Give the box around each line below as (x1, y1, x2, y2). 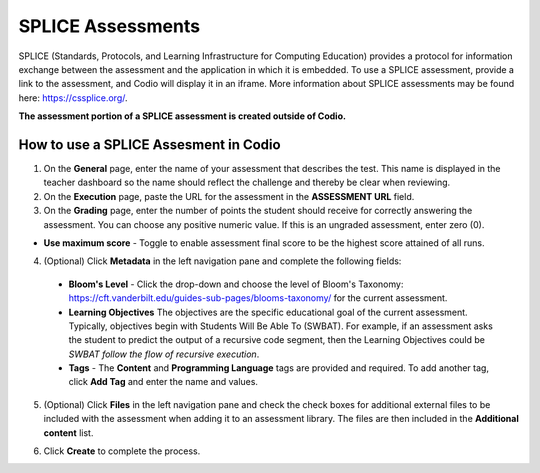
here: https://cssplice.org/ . (18, 91, 129, 104)
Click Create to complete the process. (43, 445, 201, 457)
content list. (43, 426, 94, 439)
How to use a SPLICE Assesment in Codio (18, 136, 281, 153)
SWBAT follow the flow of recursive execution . (68, 348, 260, 360)
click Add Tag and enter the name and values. (68, 376, 259, 388)
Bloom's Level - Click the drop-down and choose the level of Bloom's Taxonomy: (68, 278, 404, 290)
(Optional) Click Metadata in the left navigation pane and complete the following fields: (43, 255, 402, 267)
